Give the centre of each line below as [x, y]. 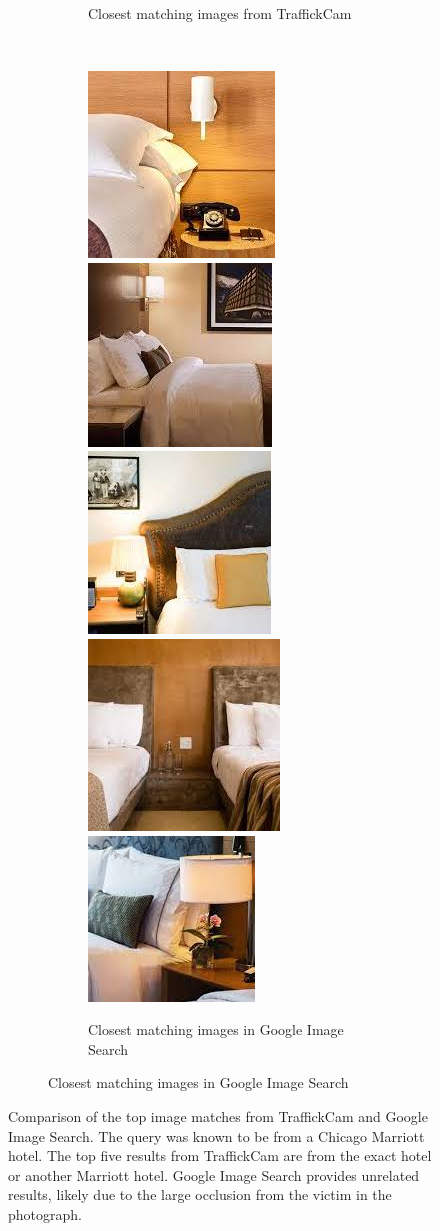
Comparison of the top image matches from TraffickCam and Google [218, 1115]
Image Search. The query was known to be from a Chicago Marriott [216, 1135]
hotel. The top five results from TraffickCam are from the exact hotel [220, 1155]
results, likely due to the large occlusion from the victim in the [200, 1194]
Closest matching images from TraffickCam [220, 13]
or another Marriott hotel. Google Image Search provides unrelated [214, 1174]
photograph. [45, 1213]
